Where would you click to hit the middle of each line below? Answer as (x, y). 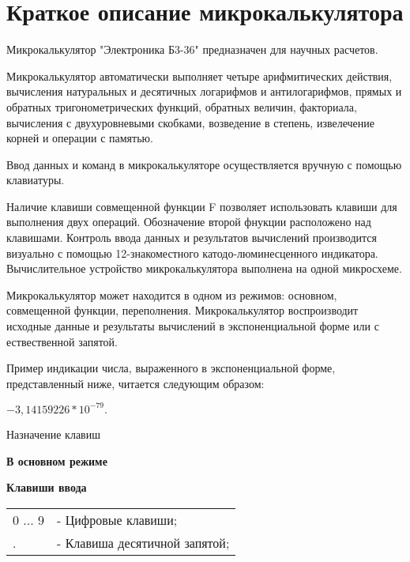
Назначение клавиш (53, 434)
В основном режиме (57, 460)
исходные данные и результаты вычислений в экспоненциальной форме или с (193, 326)
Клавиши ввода (47, 487)
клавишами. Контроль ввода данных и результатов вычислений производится (192, 238)
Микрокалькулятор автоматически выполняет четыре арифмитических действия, (199, 75)
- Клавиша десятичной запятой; (143, 542)
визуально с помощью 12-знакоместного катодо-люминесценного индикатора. (192, 253)
